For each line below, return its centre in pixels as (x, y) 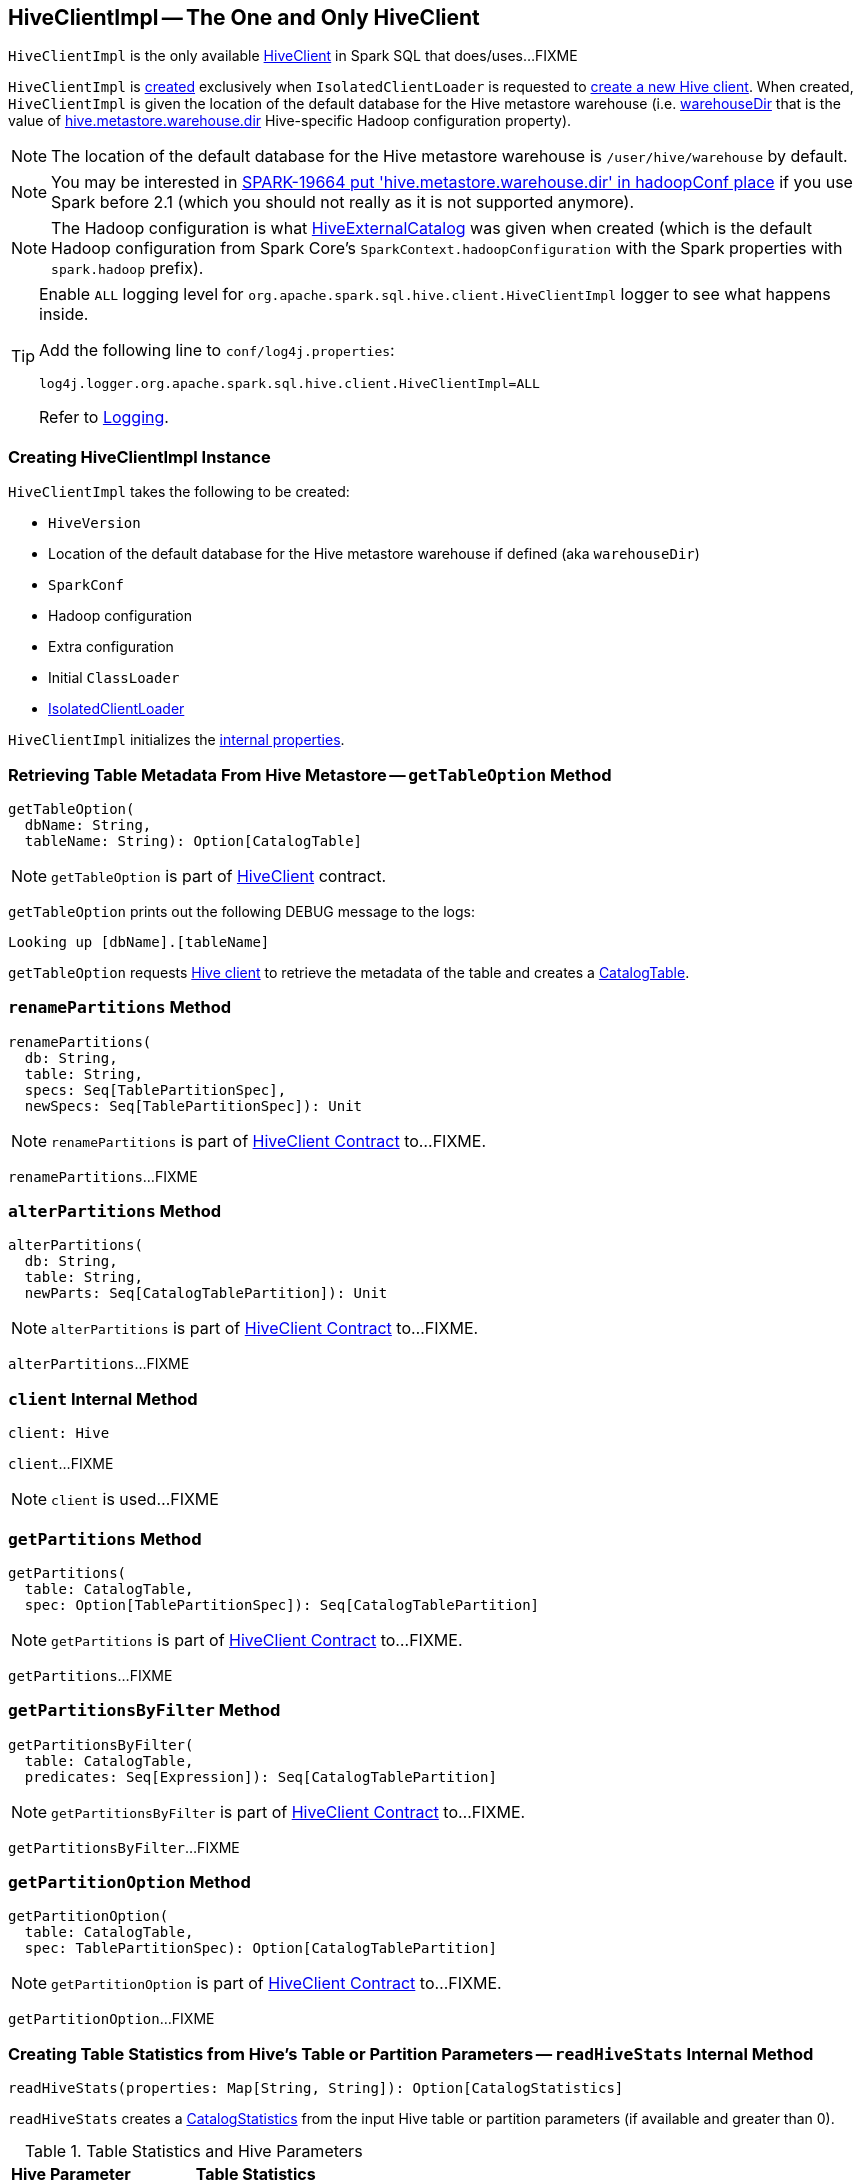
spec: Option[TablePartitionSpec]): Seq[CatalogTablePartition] (282, 1604)
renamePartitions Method (120, 1007)
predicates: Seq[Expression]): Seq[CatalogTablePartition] (260, 1776)
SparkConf (86, 585)
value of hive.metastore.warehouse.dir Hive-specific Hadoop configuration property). (290, 121)
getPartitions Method (105, 1538)
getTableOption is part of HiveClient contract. (219, 875)
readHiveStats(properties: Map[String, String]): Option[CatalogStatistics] (316, 2088)
